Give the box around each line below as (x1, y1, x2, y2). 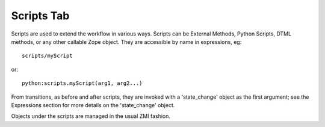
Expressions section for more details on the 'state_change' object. (11, 101, 175, 108)
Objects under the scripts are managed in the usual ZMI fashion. (11, 113, 171, 120)
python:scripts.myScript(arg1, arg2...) (22, 80, 143, 87)
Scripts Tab (11, 9, 70, 22)
